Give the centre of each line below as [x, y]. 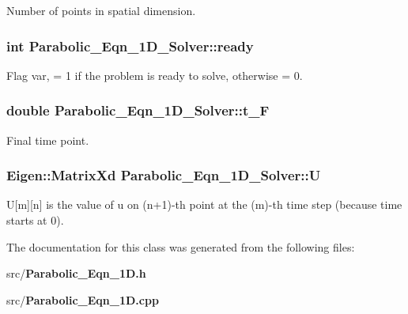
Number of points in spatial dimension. [101, 10]
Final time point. [48, 140]
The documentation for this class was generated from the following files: [181, 246]
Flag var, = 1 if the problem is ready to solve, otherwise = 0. [155, 75]
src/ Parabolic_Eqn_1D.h [76, 273]
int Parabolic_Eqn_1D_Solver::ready [130, 45]
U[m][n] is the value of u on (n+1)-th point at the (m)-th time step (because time [204, 204]
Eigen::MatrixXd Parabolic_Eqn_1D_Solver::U [164, 175]
